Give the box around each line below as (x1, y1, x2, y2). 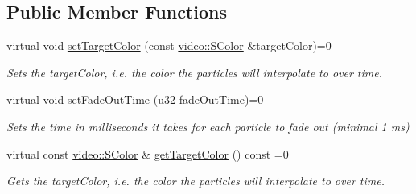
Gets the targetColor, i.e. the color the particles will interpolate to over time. (6, 172, 385, 189)
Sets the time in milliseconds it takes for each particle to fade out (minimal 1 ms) (6, 118, 410, 134)
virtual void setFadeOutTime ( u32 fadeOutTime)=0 (6, 91, 264, 108)
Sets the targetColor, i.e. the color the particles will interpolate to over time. (6, 64, 382, 80)
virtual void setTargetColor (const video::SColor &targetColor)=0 (6, 37, 332, 54)
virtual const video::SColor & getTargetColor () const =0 (6, 145, 289, 162)
